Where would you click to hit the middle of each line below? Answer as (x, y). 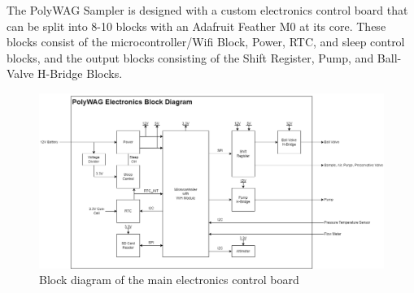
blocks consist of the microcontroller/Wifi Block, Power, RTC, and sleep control (206, 42)
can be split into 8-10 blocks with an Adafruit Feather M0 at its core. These (196, 26)
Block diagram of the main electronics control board (169, 280)
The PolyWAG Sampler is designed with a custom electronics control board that (207, 10)
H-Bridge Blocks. (80, 73)
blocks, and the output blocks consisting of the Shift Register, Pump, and (190, 57)
